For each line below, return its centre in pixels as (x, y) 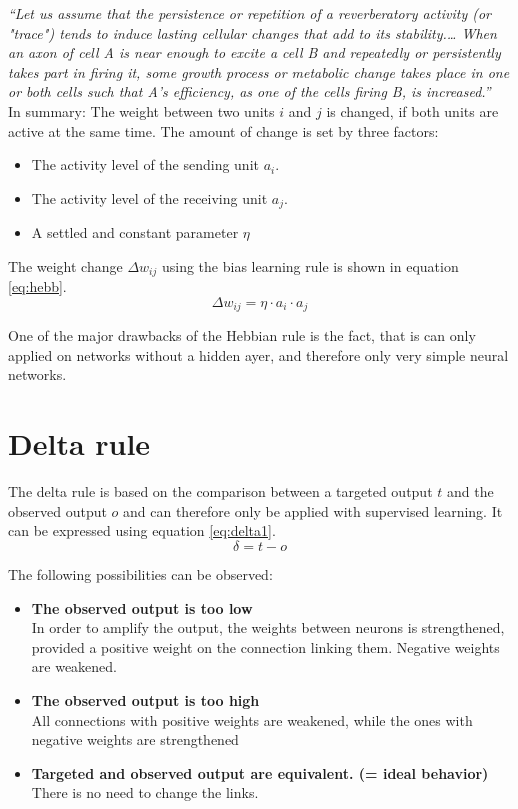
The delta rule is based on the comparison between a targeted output (220, 491)
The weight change (65, 265)
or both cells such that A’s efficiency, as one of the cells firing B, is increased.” (249, 91)
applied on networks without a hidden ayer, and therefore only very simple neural (258, 354)
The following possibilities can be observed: (140, 573)
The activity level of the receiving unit (149, 197)
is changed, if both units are (412, 110)
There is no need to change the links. (145, 792)
